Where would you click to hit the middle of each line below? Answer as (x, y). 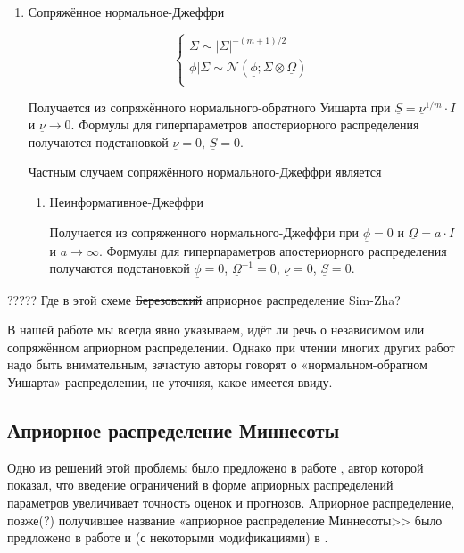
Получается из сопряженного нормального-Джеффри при (204, 231)
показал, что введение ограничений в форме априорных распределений (200, 485)
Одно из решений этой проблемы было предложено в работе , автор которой (215, 467)
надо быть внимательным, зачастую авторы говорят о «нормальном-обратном (217, 364)
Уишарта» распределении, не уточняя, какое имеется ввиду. (170, 382)
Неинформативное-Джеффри (127, 202)
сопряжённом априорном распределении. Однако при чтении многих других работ (231, 347)
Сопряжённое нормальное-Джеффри (126, 12)
